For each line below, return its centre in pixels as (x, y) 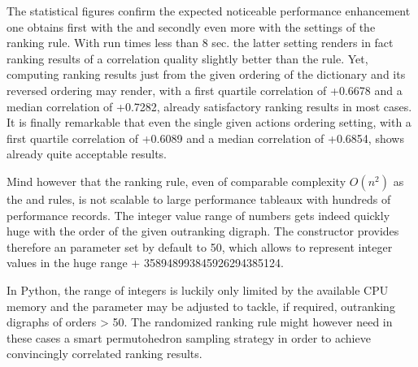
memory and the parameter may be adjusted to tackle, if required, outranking (201, 306)
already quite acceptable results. (87, 154)
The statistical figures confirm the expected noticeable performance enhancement (209, 11)
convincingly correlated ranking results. (104, 354)
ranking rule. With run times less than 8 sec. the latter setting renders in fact (200, 43)
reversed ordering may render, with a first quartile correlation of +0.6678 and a (205, 90)
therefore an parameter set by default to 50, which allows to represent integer (200, 246)
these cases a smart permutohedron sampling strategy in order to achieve (189, 337)
